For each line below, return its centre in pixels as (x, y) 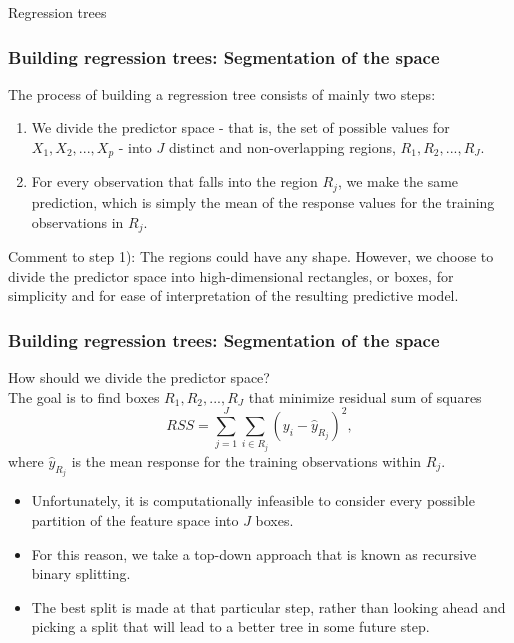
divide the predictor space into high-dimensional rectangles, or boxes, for (231, 275)
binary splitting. (81, 573)
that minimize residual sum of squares (365, 396)
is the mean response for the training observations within (246, 460)
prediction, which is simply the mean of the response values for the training (263, 201)
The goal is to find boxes (84, 396)
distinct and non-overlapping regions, (282, 147)
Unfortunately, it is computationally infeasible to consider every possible (253, 500)
